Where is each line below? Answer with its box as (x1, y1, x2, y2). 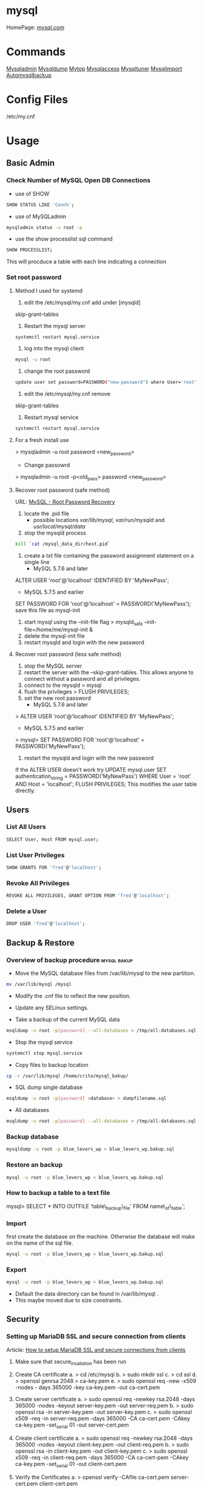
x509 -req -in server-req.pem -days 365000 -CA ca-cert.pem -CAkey (15, 1415, 190, 1422)
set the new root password (24, 695, 92, 702)
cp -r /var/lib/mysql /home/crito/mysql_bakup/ (6, 1073, 129, 1079)
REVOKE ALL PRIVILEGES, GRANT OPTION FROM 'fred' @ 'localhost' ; (6, 892, 170, 899)
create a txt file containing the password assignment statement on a (24, 552, 194, 559)
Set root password (6, 273, 62, 282)
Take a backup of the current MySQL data (15, 1016, 120, 1023)
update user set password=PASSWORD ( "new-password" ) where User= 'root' (15, 380, 198, 386)
